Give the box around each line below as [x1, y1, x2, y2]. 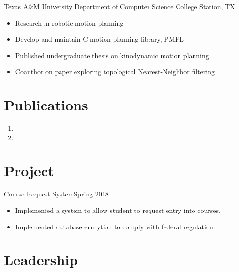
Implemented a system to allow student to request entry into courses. [15, 205, 221, 215]
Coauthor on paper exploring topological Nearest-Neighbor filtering [15, 66, 215, 76]
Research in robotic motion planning [15, 17, 124, 28]
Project [4, 161, 54, 181]
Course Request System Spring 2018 [4, 189, 109, 199]
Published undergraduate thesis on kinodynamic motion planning [15, 50, 209, 60]
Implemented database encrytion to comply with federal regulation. [15, 221, 215, 231]
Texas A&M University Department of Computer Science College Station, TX [4, 1, 235, 11]
